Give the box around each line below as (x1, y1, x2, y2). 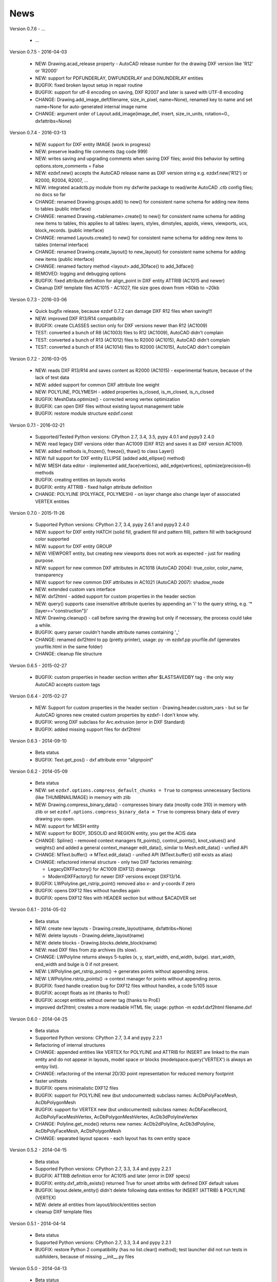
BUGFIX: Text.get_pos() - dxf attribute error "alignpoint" (35, 756, 153, 763)
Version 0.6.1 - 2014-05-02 (9, 907, 67, 913)
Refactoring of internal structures (35, 1041, 105, 1048)
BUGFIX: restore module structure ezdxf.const (35, 410, 133, 416)
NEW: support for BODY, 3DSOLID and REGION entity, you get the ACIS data (35, 830, 196, 836)
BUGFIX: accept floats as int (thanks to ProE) (35, 990, 130, 996)
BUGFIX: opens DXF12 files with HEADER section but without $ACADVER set (35, 895, 196, 901)
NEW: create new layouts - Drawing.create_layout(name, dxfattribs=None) (35, 925, 192, 931)
